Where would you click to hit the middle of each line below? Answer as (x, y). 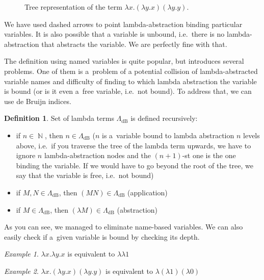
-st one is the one (209, 155)
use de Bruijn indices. (38, 101)
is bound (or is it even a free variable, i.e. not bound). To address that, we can (128, 91)
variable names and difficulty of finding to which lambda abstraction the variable (130, 81)
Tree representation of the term (73, 7)
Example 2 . (21, 271)
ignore (26, 155)
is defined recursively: (164, 118)
